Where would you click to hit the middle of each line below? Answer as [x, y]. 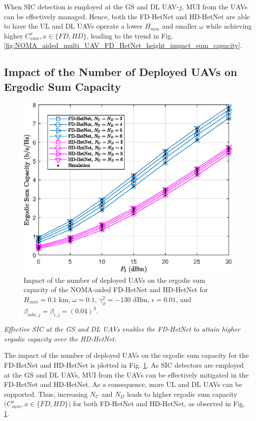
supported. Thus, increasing [46, 394]
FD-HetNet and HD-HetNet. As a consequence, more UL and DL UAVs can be [123, 384]
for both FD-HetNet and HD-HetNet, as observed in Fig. [159, 403]
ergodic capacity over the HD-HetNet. [60, 338]
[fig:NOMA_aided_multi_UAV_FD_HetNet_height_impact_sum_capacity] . [123, 45]
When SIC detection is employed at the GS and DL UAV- [92, 6]
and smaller [180, 26]
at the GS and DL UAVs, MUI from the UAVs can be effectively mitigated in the [126, 374]
